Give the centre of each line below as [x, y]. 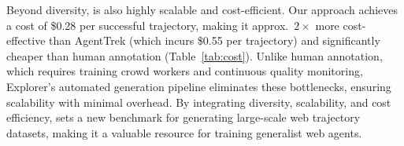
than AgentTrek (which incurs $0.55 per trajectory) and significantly [215, 40]
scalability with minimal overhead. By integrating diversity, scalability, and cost [199, 102]
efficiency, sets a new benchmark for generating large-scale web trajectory [183, 117]
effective [26, 40]
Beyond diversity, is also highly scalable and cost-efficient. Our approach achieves [202, 9]
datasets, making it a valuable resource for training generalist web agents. [184, 132]
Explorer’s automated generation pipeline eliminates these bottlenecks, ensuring [199, 86]
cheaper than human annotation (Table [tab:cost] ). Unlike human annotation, [195, 55]
